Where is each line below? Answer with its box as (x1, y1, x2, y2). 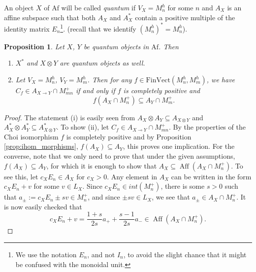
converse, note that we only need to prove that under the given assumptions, (4, 151, 235, 161)
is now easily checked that (4, 201, 82, 211)
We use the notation (15, 249, 77, 260)
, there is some (160, 181, 205, 191)
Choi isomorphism (4, 131, 59, 141)
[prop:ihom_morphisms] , (4, 141, 78, 151)
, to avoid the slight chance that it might (123, 249, 247, 260)
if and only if (75, 85, 115, 96)
